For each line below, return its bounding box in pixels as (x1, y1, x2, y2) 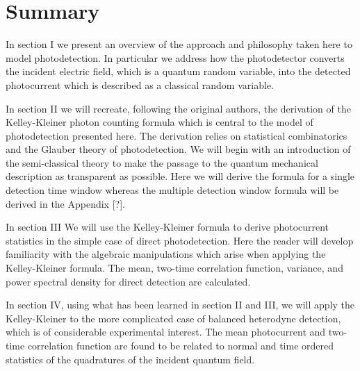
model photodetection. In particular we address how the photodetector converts (6, 50, 345, 65)
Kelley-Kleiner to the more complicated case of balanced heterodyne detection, (6, 311, 341, 325)
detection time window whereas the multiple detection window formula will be (6, 183, 339, 197)
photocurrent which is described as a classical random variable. (6, 77, 274, 92)
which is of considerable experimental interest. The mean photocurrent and (6, 324, 326, 339)
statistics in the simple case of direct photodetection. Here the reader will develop (6, 233, 354, 247)
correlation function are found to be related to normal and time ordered (27, 338, 334, 352)
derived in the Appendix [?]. (6, 196, 125, 211)
